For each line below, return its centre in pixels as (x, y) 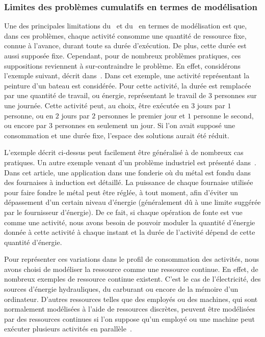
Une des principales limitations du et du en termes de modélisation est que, (126, 26)
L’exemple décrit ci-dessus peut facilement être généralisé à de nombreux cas (124, 152)
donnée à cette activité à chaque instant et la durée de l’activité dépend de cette (130, 232)
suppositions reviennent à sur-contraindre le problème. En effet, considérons (123, 65)
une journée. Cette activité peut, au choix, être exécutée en (97, 105)
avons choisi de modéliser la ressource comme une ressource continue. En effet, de (131, 269)
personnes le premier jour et (141, 115)
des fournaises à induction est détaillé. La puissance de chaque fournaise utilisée (129, 182)
